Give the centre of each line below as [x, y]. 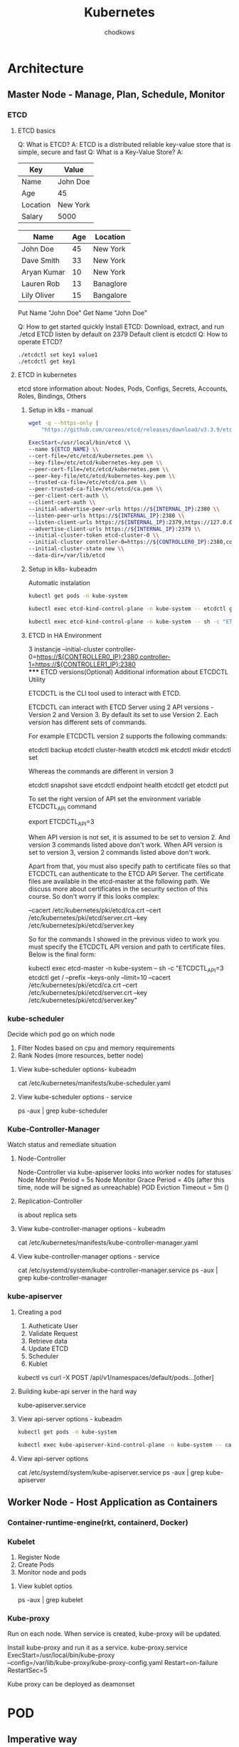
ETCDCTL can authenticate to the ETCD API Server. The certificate [126, 874]
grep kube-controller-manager [63, 1278]
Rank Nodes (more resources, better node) [80, 1056]
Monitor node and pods [52, 1572]
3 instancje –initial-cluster [66, 649]
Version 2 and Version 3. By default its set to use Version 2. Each [123, 714]
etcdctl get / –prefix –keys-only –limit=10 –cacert [99, 977]
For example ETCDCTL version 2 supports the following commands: [128, 736]
